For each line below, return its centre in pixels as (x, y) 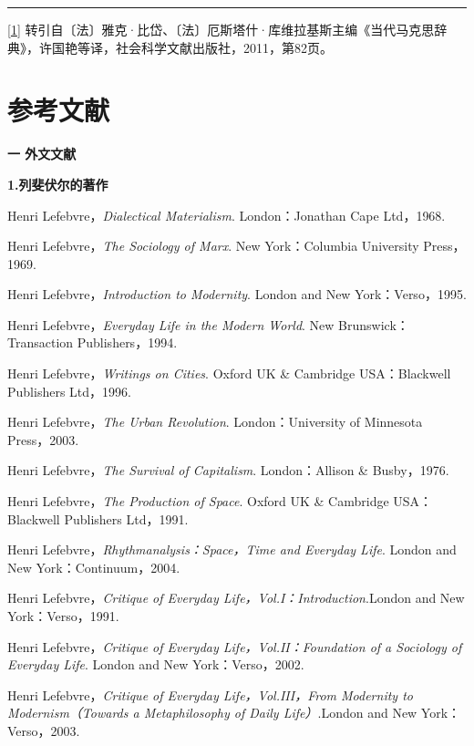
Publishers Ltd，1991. (126, 518)
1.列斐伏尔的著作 (58, 184)
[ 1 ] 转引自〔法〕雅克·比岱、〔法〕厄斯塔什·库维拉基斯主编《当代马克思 (221, 29)
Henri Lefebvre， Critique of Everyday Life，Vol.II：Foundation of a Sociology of (235, 646)
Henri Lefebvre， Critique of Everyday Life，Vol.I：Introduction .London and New (236, 598)
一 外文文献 (42, 154)
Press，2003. (43, 439)
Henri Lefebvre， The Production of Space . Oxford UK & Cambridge (198, 501)
